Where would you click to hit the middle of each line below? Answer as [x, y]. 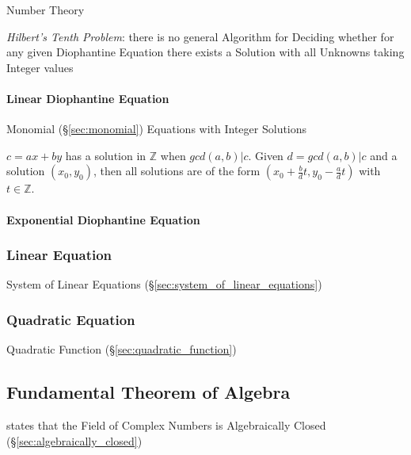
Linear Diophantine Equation [88, 98]
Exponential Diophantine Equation [103, 219]
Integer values [40, 67]
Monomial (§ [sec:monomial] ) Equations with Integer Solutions [157, 129]
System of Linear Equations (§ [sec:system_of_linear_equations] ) [164, 284]
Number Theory [46, 10]
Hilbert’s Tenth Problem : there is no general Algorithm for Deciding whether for [200, 36]
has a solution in [106, 155]
